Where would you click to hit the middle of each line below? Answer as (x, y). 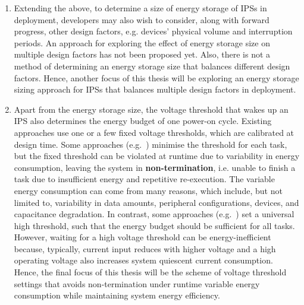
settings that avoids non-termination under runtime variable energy (137, 283)
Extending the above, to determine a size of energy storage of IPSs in (140, 8)
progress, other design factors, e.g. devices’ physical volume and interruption (153, 31)
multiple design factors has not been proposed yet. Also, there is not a (142, 54)
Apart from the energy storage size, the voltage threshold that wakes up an (151, 109)
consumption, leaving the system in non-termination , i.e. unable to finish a (155, 167)
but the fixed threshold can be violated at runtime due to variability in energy (157, 156)
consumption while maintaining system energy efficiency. (117, 295)
